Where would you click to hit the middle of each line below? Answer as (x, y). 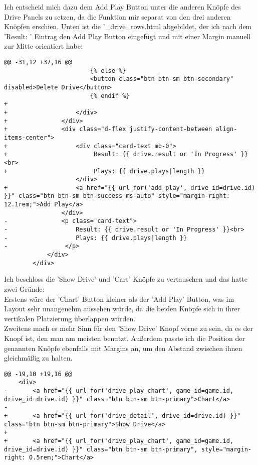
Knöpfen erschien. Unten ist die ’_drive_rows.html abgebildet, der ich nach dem (128, 26)
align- (226, 129)
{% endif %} (110, 96)
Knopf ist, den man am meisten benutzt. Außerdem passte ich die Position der (124, 338)
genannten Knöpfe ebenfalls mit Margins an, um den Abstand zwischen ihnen (123, 348)
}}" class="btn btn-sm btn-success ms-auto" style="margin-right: (117, 196)
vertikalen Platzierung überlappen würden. (70, 318)
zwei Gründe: (24, 288)
